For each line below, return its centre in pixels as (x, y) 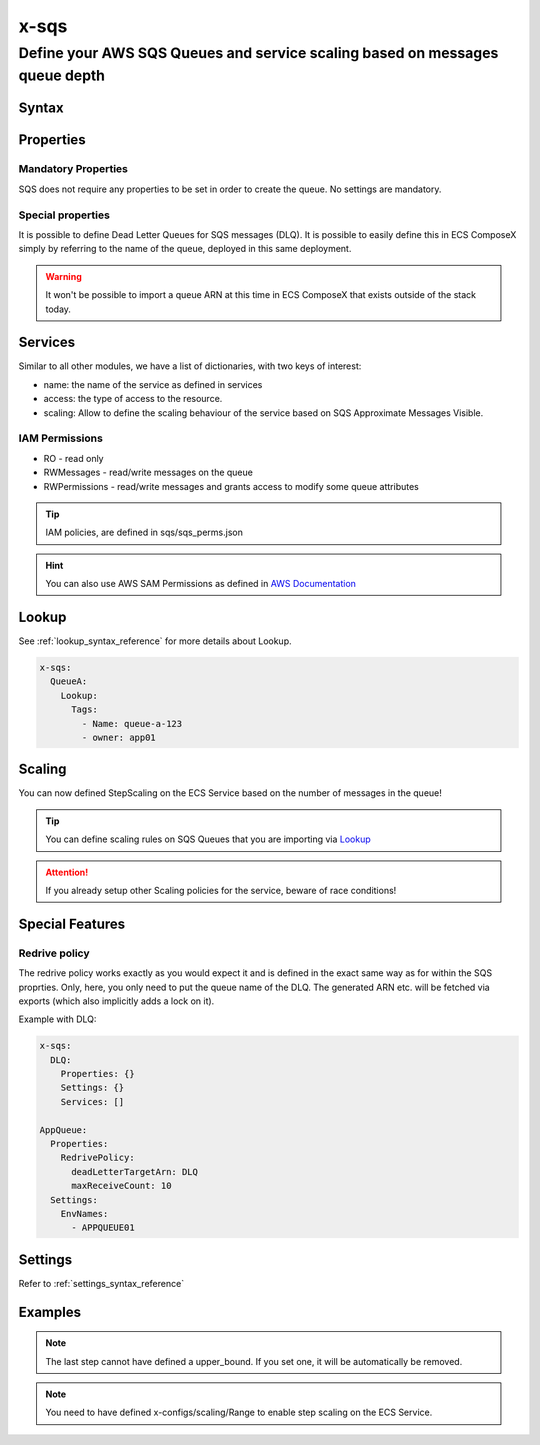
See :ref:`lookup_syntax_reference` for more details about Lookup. (155, 641)
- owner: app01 (119, 737)
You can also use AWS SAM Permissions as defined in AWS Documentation (201, 584)
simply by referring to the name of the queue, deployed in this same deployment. (185, 249)
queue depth (61, 75)
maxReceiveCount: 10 (121, 1186)
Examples (50, 1311)
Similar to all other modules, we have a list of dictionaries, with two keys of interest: (190, 366)
